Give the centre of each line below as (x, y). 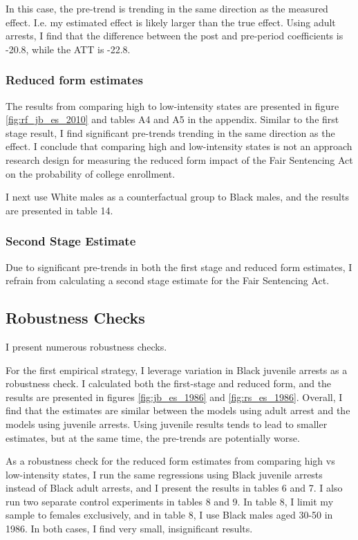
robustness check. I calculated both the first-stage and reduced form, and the (169, 383)
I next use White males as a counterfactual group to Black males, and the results (177, 197)
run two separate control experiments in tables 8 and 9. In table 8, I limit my (170, 501)
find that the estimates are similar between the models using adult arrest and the (178, 410)
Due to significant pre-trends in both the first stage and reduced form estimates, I (179, 267)
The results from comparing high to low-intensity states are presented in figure (172, 105)
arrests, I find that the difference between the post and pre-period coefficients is (175, 36)
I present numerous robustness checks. (86, 346)
